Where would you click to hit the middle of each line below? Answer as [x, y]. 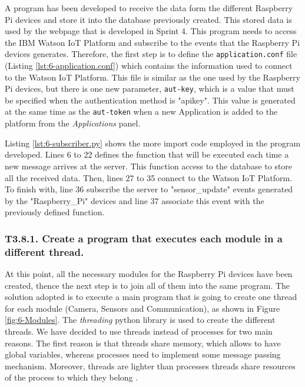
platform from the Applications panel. [73, 123]
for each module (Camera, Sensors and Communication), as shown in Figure [142, 308]
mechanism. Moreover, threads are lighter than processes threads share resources [150, 366]
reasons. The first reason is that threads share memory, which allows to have [143, 343]
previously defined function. [55, 212]
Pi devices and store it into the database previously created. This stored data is [148, 19]
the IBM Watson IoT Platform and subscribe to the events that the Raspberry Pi [152, 42]
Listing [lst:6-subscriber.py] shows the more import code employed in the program [153, 143]
